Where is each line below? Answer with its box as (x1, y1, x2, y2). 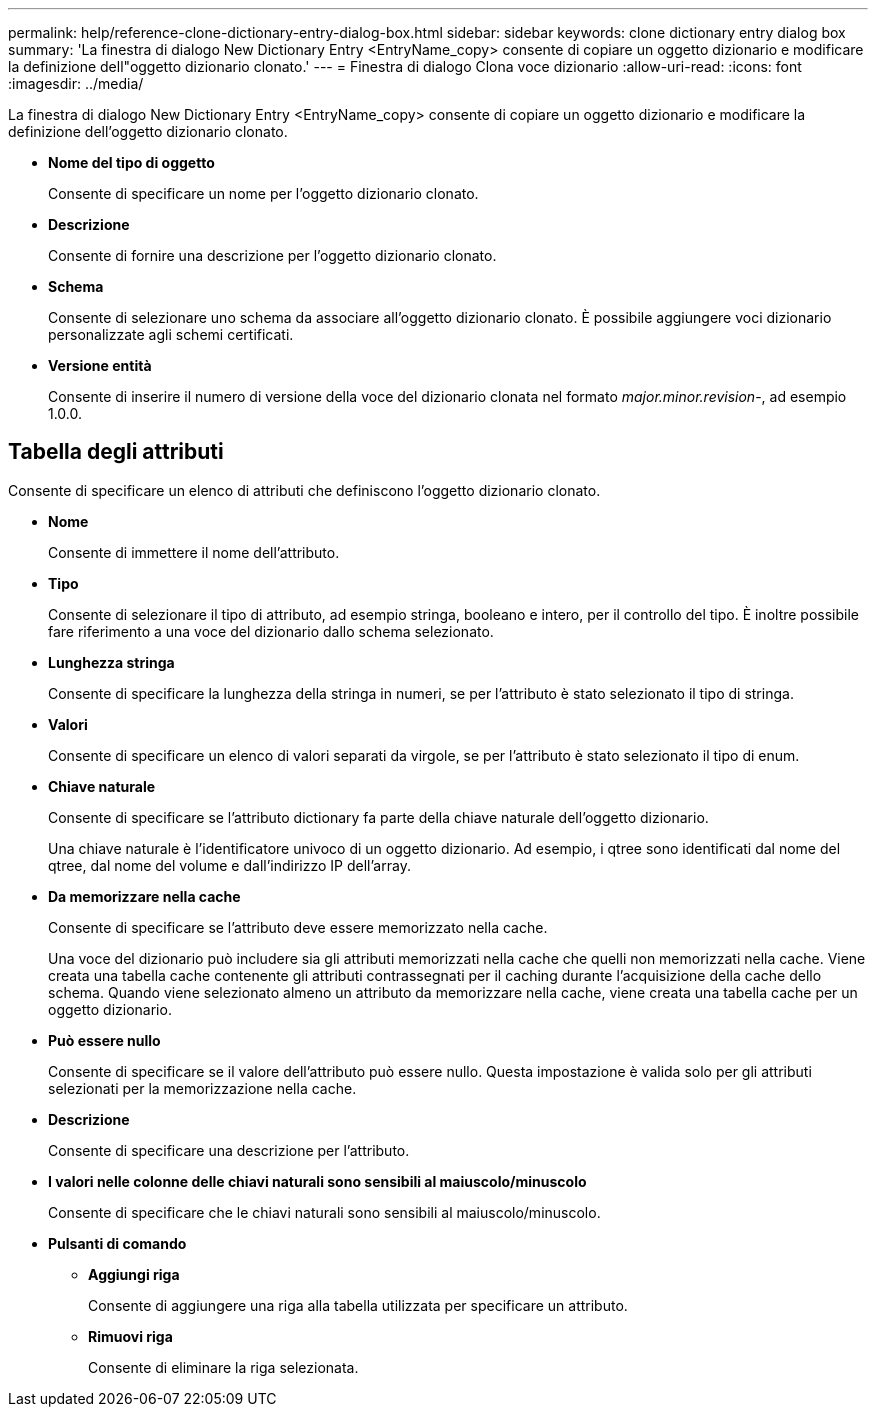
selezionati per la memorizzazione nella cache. (48, 1079, 357, 1097)
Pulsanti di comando (48, 1234, 187, 1252)
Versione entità (48, 357, 152, 374)
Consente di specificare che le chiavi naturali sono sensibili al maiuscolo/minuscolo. (48, 1203, 601, 1221)
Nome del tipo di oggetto (48, 154, 215, 171)
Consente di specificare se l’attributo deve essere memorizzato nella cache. (48, 918, 548, 936)
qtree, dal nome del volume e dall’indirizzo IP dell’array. (48, 856, 411, 874)
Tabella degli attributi (8, 439, 224, 465)
